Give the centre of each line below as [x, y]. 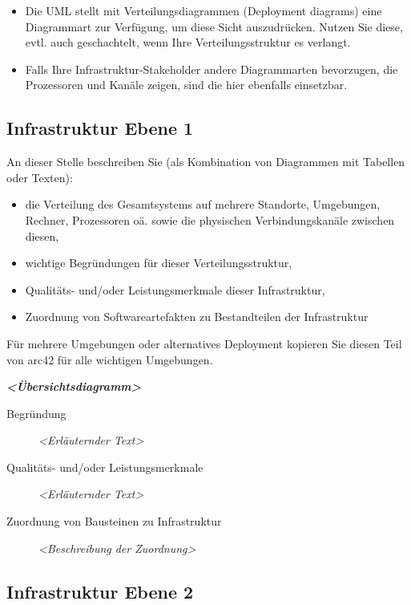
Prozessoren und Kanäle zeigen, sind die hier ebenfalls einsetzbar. [186, 85]
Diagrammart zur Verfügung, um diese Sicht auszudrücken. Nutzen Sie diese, [214, 26]
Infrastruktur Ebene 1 [100, 128]
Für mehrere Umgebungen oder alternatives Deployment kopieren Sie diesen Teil [204, 343]
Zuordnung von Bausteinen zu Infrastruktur [114, 521]
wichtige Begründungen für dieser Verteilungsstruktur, [159, 263]
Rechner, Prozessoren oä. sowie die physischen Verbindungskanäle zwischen [210, 219]
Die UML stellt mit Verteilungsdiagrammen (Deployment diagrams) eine [203, 10]
